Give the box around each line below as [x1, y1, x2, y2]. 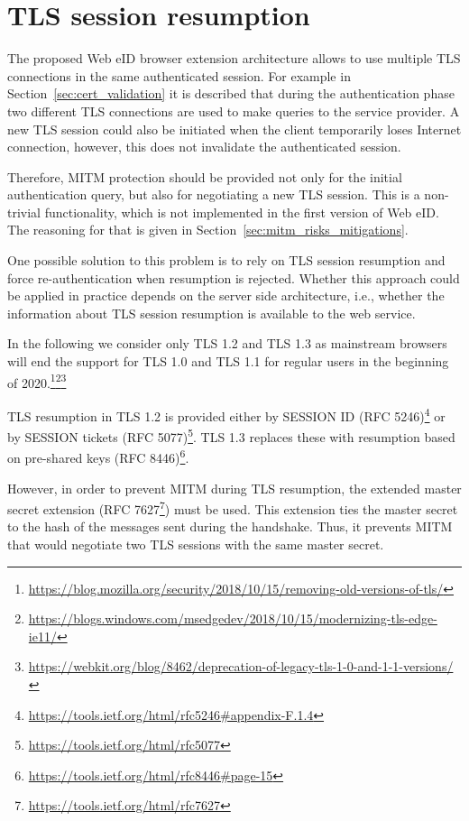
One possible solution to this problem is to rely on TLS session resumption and [7, 251, 446, 270]
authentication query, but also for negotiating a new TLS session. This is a [7, 185, 420, 204]
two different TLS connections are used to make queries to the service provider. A [7, 101, 460, 120]
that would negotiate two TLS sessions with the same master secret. [7, 535, 384, 554]
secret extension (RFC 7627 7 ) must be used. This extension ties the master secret [7, 497, 458, 518]
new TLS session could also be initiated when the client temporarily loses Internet [7, 119, 462, 138]
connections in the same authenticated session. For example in [7, 66, 351, 85]
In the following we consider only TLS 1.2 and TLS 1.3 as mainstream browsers [7, 334, 447, 353]
